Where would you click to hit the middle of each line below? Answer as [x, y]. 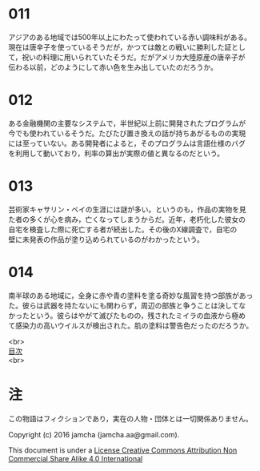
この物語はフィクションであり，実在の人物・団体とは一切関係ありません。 [131, 418]
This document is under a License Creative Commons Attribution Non [123, 450]
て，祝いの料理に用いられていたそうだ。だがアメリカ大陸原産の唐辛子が [127, 57]
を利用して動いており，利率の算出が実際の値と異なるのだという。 [116, 153]
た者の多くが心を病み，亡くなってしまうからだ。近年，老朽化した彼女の [127, 219]
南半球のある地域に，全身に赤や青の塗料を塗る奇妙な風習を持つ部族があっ [131, 295]
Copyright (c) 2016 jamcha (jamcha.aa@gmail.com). [94, 434]
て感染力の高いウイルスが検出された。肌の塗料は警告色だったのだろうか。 [131, 325]
